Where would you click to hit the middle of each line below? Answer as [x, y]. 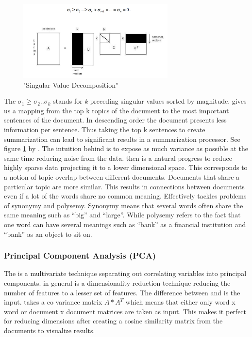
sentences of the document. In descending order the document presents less [115, 120]
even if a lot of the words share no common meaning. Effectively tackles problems [125, 196]
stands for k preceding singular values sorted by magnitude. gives [150, 101]
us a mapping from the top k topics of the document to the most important [117, 110]
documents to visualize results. [50, 330]
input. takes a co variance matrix [53, 302]
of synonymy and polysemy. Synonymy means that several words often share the [124, 205]
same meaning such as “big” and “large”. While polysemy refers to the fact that [122, 215]
